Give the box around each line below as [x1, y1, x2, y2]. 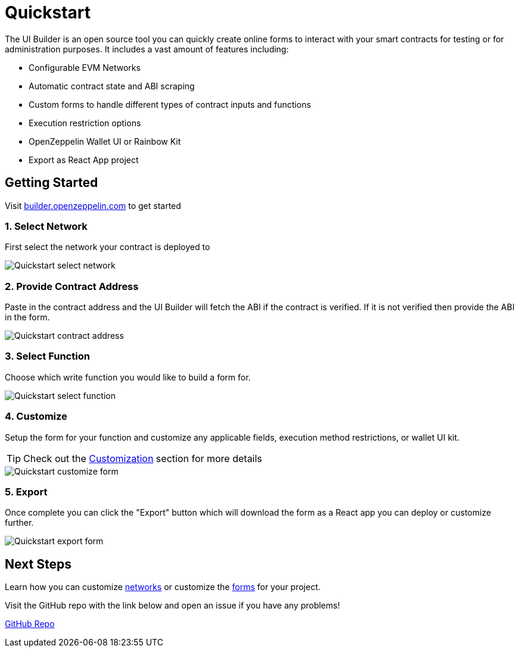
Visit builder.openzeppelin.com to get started [5, 200, 181, 211]
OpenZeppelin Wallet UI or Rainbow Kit [29, 136, 181, 146]
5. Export [5, 485, 48, 498]
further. [5, 517, 34, 528]
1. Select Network [5, 220, 88, 232]
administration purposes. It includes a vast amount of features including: [5, 43, 289, 54]
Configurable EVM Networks [29, 62, 141, 73]
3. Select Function [5, 350, 90, 363]
